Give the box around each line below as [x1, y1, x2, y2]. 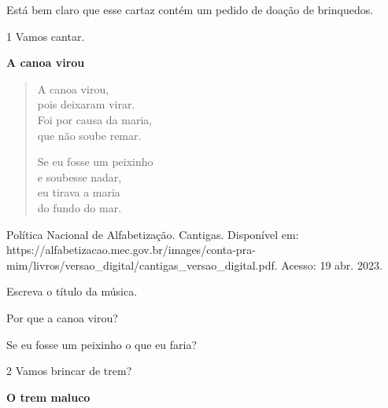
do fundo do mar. [37, 199, 122, 215]
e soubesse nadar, [37, 168, 122, 185]
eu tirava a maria [37, 184, 120, 200]
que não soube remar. [37, 127, 142, 143]
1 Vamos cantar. [6, 28, 85, 44]
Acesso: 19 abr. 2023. [281, 256, 382, 273]
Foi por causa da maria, [37, 111, 153, 127]
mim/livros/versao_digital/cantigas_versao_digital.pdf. [6, 256, 278, 273]
